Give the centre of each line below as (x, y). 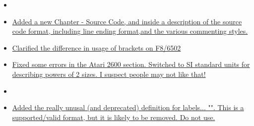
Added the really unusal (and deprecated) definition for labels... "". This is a (128, 107)
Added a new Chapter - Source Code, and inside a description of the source (127, 21)
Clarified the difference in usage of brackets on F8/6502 (96, 47)
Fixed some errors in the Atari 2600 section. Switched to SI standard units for (131, 64)
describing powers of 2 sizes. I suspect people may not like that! (109, 74)
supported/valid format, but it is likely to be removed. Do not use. (114, 117)
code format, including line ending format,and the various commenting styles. (130, 31)
